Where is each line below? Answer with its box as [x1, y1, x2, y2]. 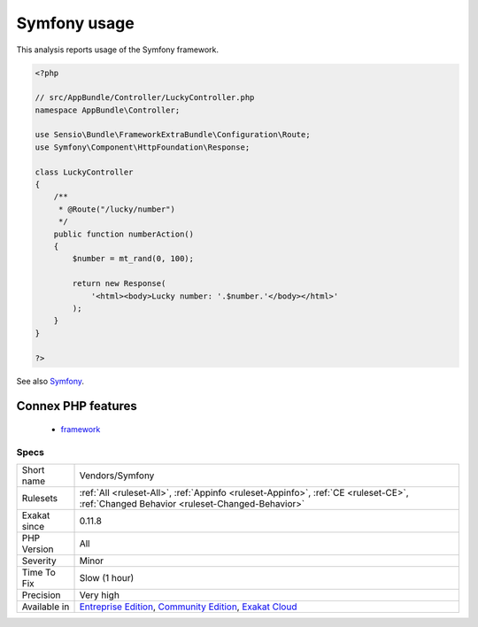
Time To [21, 567, 57, 579]
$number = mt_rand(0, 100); [72, 253, 195, 264]
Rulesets [21, 492, 58, 505]
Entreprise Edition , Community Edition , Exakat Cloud [79, 600, 297, 613]
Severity [21, 554, 57, 567]
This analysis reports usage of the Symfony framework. [16, 44, 220, 55]
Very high [79, 589, 119, 601]
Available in [21, 600, 70, 613]
